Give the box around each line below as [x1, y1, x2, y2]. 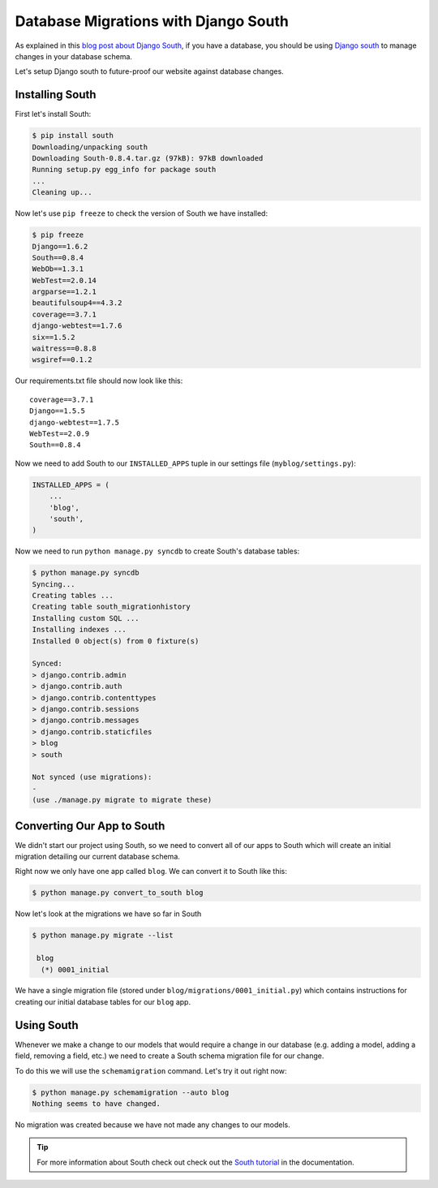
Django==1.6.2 [32, 242, 88, 251]
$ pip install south [32, 131, 114, 140]
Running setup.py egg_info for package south [32, 165, 217, 174]
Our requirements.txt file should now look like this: [15, 376, 183, 385]
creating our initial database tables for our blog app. [15, 996, 191, 1006]
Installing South [15, 88, 97, 101]
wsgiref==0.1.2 [32, 355, 92, 364]
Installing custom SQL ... [32, 613, 140, 622]
